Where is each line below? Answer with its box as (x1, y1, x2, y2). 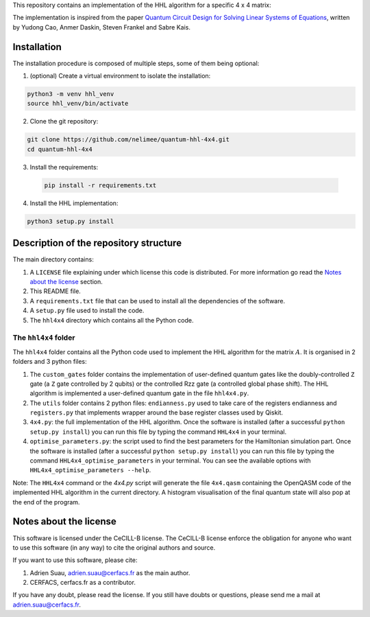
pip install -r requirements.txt (44, 181, 157, 189)
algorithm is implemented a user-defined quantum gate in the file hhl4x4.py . (29, 389, 249, 397)
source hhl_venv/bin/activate (27, 100, 129, 108)
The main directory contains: (12, 255, 94, 264)
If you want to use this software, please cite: (12, 556, 138, 564)
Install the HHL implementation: (29, 199, 119, 207)
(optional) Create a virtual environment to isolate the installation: (29, 72, 211, 80)
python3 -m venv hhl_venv (27, 90, 114, 98)
